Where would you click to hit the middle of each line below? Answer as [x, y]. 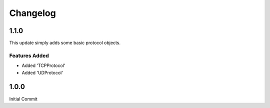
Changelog [32, 13]
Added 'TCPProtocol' [43, 65]
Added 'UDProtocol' [42, 72]
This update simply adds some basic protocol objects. [65, 43]
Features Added [29, 55]
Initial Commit [23, 99]
